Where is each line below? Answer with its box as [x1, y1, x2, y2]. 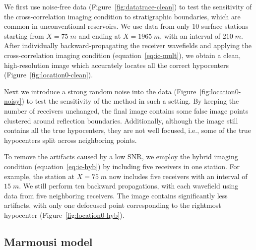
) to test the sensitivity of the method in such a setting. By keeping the [21, 96, 239, 106]
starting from [4, 30, 44, 41]
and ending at [78, 30, 121, 41]
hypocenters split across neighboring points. [4, 134, 137, 145]
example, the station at [4, 171, 75, 181]
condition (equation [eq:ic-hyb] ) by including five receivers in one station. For [4, 161, 240, 171]
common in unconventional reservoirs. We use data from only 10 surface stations [4, 21, 249, 31]
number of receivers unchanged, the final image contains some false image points [4, 105, 249, 116]
